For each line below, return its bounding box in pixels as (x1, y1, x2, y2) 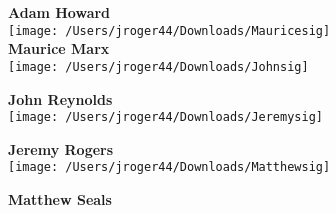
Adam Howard (8, 2, 111, 22)
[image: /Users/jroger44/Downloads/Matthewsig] (8, 160, 331, 175)
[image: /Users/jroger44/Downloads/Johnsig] (8, 59, 309, 74)
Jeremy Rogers (8, 138, 114, 159)
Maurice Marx (8, 38, 110, 59)
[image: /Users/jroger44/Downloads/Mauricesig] (8, 23, 331, 38)
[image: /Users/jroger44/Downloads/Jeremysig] (8, 110, 323, 125)
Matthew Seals (8, 189, 112, 209)
